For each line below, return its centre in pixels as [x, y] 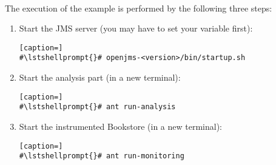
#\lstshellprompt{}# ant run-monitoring [102, 156]
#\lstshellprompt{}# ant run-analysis [97, 107]
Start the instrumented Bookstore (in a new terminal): [120, 126]
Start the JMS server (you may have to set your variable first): [136, 28]
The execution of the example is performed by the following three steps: [139, 8]
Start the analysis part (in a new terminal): [100, 77]
